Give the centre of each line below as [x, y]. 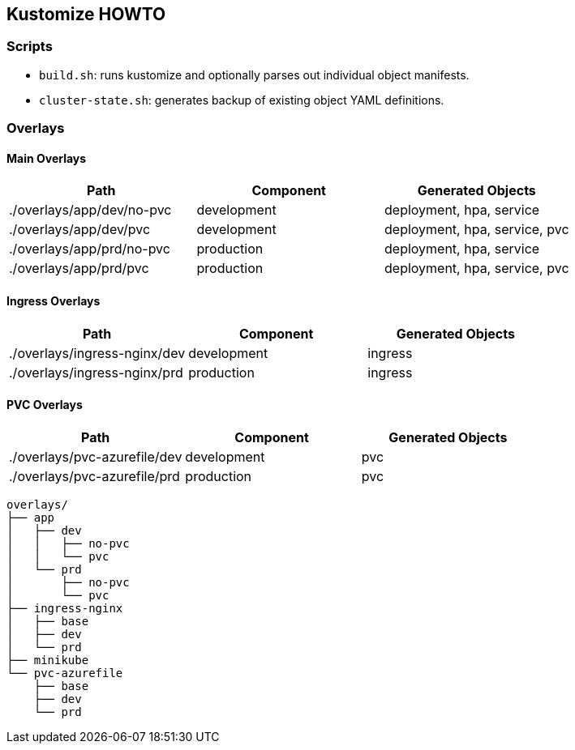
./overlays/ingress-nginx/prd [96, 372]
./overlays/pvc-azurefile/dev [96, 456]
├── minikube [48, 660]
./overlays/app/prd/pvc [79, 268]
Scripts [30, 47]
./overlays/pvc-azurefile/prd [94, 476]
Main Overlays [47, 158]
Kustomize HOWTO [86, 14]
